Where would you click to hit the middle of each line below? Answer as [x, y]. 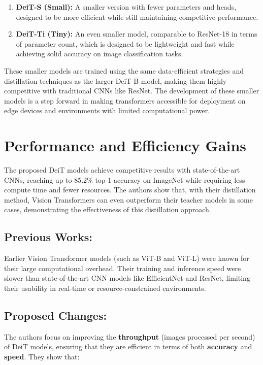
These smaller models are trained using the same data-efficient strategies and [124, 70]
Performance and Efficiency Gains [125, 145]
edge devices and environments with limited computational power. [107, 110]
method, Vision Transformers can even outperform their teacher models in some [128, 199]
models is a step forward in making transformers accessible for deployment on [125, 100]
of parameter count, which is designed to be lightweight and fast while [125, 43]
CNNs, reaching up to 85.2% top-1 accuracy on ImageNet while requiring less [125, 179]
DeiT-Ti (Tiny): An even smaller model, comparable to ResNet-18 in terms [137, 34]
